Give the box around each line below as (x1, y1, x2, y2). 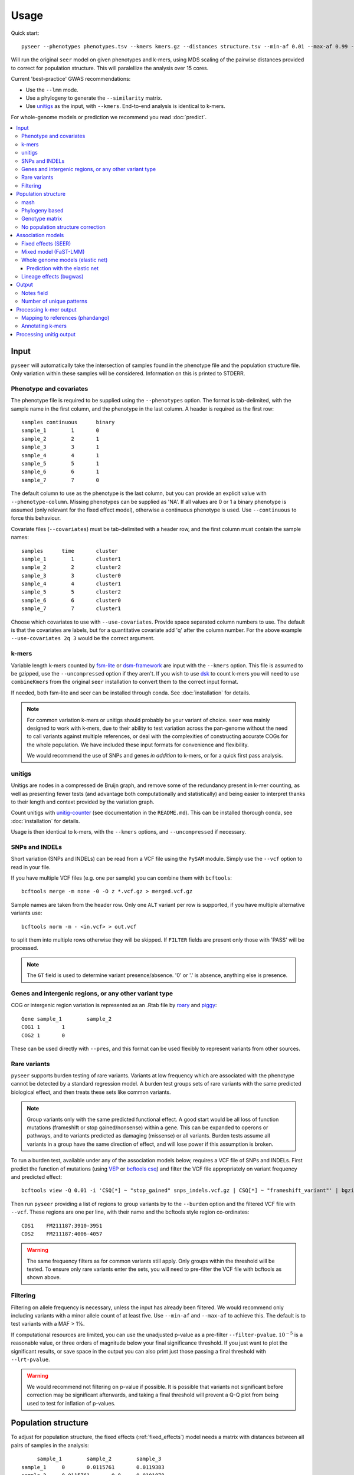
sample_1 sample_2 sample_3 (37, 1456, 162, 1463)
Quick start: (11, 29, 40, 37)
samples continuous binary (21, 419, 115, 426)
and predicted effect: (11, 1173, 62, 1180)
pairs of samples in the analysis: (11, 1441, 90, 1448)
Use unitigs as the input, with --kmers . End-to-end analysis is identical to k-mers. (25, 103, 225, 110)
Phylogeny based (21, 206, 64, 214)
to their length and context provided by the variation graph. (11, 798, 155, 805)
